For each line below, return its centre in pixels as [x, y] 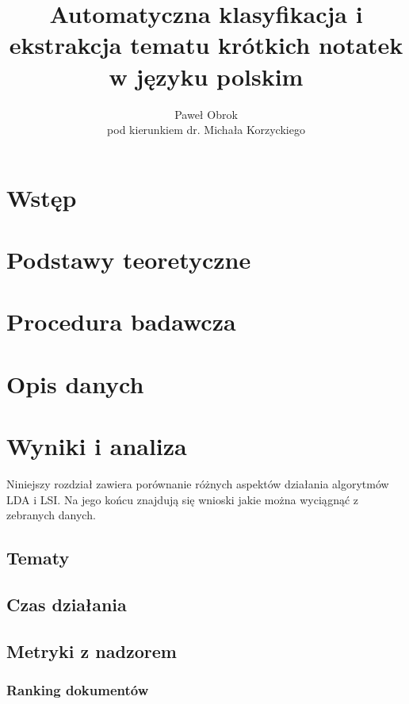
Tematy [38, 558]
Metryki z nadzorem [92, 650]
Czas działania [67, 605]
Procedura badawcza [121, 321]
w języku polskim [206, 76]
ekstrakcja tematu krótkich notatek [206, 45]
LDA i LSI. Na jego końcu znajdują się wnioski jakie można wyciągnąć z [183, 499]
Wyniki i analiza [97, 446]
